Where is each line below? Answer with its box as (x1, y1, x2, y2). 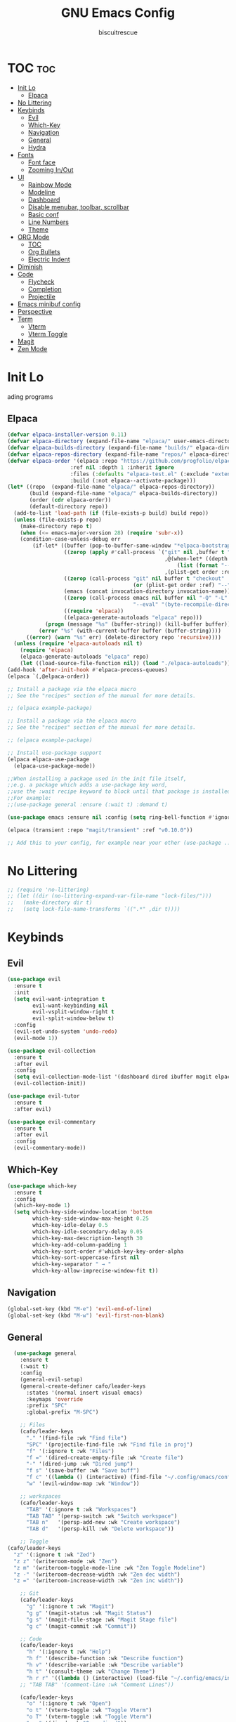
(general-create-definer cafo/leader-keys (20, 1382, 146, 1390)
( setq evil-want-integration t (13, 995, 105, 1002)
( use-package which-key (7, 1182, 77, 1190)
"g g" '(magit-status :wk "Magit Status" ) (25, 1610, 152, 1617)
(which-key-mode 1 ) (13, 1202, 71, 1209)
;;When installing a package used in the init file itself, (7, 775, 188, 782)
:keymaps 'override (25, 1395, 83, 1402)
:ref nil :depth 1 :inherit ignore (70, 464, 174, 471)
